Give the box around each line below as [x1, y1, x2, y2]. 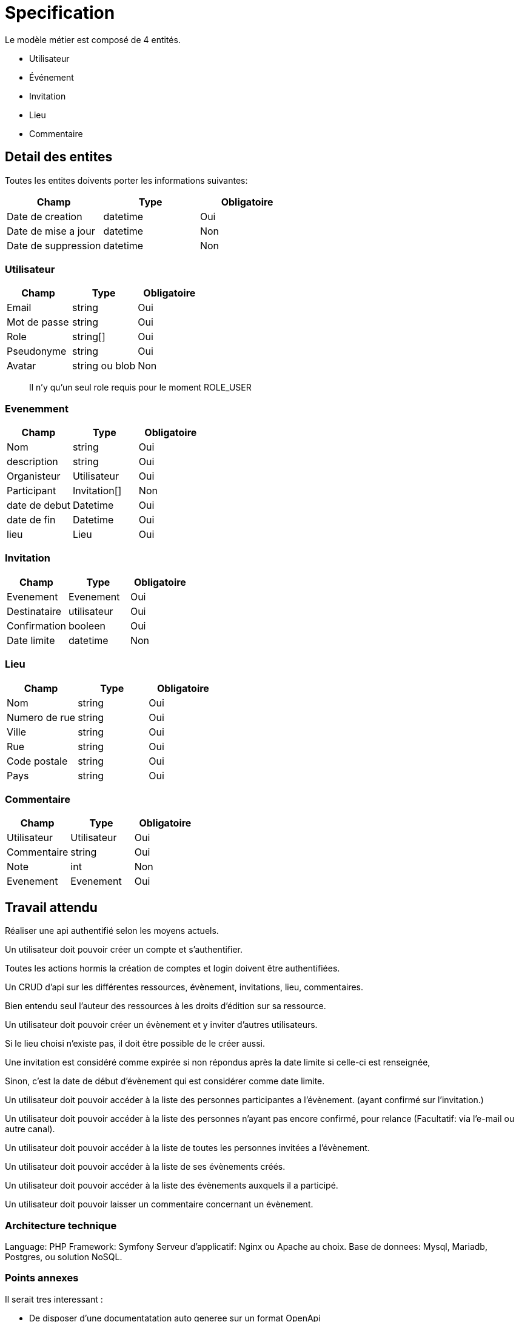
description [7, 455, 58, 468]
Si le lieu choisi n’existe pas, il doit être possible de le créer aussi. [5, 1038, 266, 1049]
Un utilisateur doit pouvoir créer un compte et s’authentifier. [5, 944, 243, 955]
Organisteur [7, 470, 61, 483]
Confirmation [7, 619, 66, 632]
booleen [68, 619, 105, 632]
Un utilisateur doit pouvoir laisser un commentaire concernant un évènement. [5, 1199, 313, 1210]
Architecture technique [5, 1219, 117, 1232]
